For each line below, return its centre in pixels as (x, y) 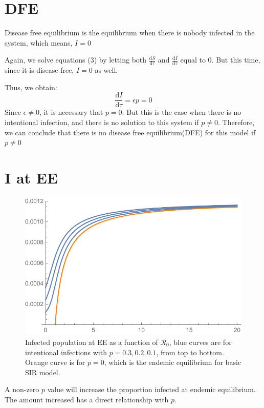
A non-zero (22, 389)
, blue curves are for (200, 342)
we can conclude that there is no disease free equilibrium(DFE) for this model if (130, 132)
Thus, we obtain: (31, 87)
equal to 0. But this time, (220, 60)
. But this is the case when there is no (182, 112)
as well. (106, 70)
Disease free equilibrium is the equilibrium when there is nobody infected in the (130, 33)
